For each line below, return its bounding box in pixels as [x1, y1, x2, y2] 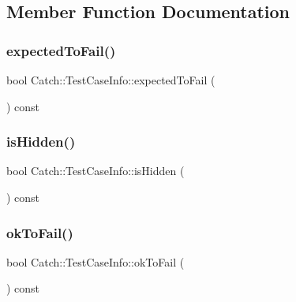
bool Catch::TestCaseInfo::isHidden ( [6, 162, 185, 179]
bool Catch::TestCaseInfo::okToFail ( [6, 253, 185, 270]
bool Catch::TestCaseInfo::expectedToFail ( [6, 72, 215, 88]
